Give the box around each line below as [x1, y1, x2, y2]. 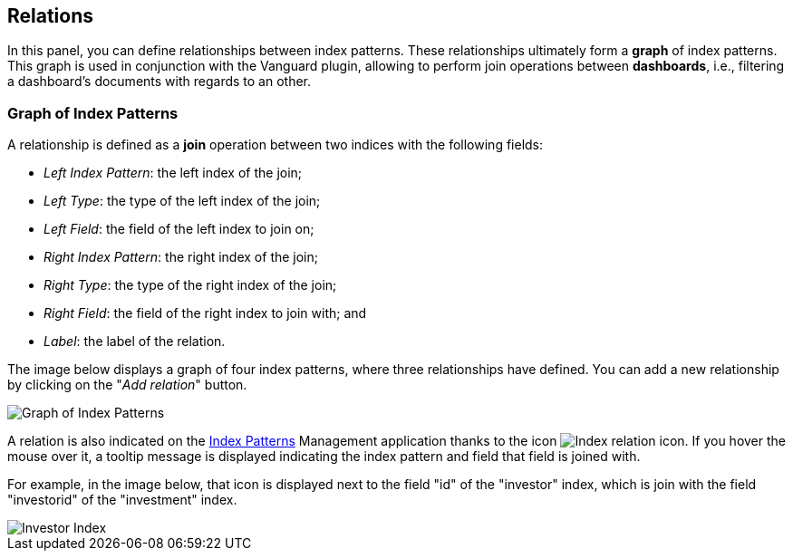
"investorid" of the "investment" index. [7, 492, 237, 508]
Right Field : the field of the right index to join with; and [44, 305, 367, 322]
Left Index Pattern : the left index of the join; [44, 165, 303, 181]
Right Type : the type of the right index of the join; [44, 277, 337, 293]
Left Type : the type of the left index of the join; [44, 193, 321, 209]
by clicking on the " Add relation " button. [7, 377, 247, 393]
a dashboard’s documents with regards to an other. [7, 73, 312, 90]
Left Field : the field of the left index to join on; [44, 221, 314, 237]
